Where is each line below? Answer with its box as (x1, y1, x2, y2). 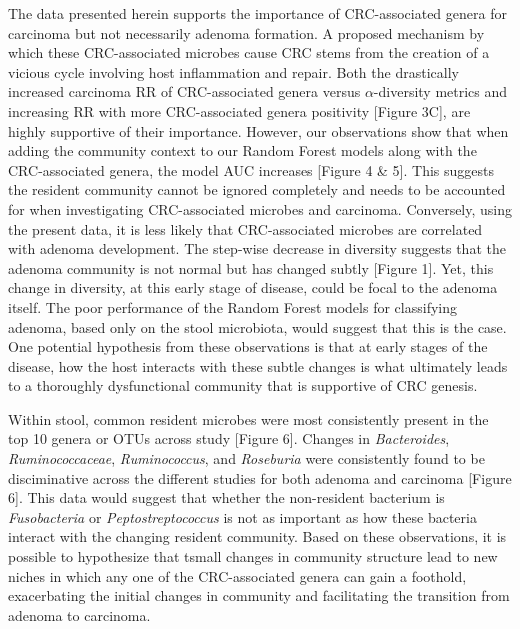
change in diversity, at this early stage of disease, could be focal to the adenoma (8, 277, 498, 298)
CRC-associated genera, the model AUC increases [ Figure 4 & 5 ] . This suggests (8, 159, 495, 180)
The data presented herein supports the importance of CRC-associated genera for (8, 3, 507, 23)
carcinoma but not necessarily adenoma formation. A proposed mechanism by (8, 22, 485, 43)
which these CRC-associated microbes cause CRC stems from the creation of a (8, 42, 490, 63)
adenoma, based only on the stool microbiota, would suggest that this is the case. (8, 316, 507, 337)
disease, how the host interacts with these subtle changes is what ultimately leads (8, 355, 508, 376)
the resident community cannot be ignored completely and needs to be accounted (8, 179, 506, 200)
